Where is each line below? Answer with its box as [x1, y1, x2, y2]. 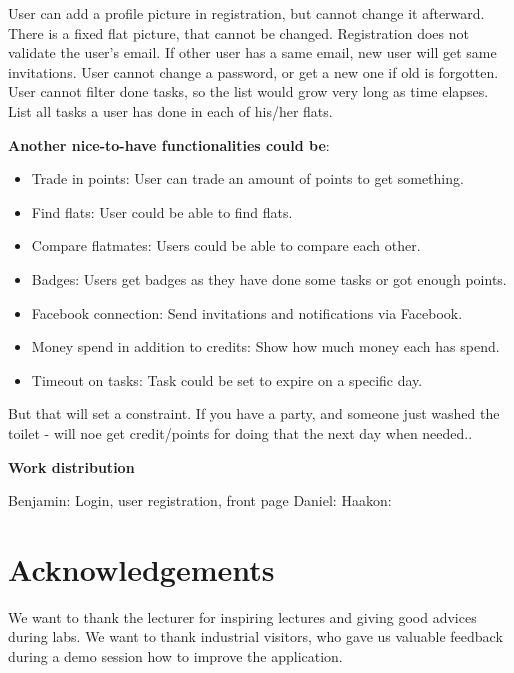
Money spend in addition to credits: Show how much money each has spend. [31, 336, 500, 357]
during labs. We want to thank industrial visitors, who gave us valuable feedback [8, 626, 503, 647]
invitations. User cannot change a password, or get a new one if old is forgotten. [8, 61, 499, 82]
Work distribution [8, 456, 135, 477]
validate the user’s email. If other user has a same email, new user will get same [8, 42, 497, 63]
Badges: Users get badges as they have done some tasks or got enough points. [31, 268, 507, 289]
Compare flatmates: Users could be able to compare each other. [31, 235, 421, 256]
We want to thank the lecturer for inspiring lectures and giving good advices [8, 606, 477, 627]
